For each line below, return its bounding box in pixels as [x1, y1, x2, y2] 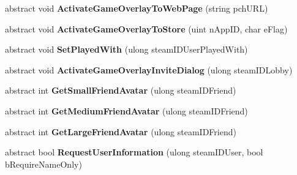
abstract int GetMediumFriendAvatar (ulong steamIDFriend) [5, 104, 248, 117]
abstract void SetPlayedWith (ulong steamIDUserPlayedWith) [5, 43, 248, 56]
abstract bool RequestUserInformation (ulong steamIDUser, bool [5, 146, 263, 158]
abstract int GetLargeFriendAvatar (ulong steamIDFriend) [5, 125, 236, 138]
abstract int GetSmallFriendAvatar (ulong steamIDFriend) [5, 84, 236, 97]
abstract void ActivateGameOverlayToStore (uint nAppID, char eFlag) [5, 22, 288, 35]
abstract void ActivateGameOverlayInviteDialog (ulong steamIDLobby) [5, 63, 293, 76]
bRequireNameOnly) [5, 157, 82, 170]
